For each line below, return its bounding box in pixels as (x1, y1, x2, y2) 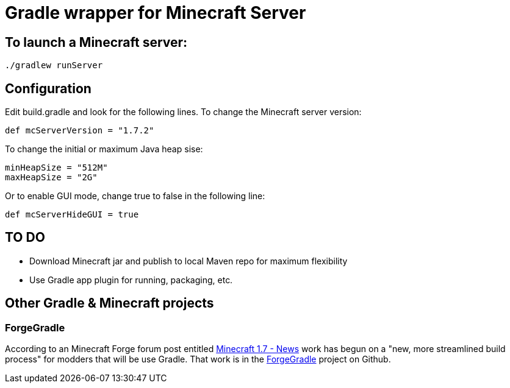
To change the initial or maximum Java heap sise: (5, 144, 203, 155)
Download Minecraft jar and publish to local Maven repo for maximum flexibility (29, 255, 348, 266)
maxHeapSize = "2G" (5, 172, 98, 183)
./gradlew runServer (5, 60, 103, 71)
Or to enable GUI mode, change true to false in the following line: (5, 191, 265, 202)
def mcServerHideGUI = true (5, 210, 139, 220)
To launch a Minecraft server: (5, 34, 188, 50)
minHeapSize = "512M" (5, 163, 108, 173)
